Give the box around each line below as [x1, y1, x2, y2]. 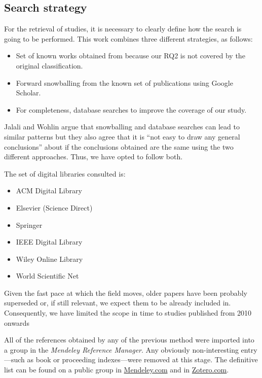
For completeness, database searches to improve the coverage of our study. [16, 104, 247, 115]
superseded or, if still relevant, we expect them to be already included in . [4, 297, 231, 308]
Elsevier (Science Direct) [16, 202, 93, 213]
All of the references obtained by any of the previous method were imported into [4, 334, 254, 345]
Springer [16, 219, 43, 230]
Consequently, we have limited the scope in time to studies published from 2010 [4, 307, 252, 318]
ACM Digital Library [16, 185, 82, 196]
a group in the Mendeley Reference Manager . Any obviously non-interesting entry [4, 344, 257, 355]
